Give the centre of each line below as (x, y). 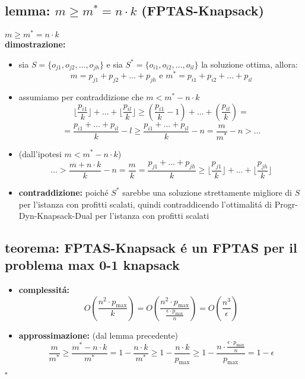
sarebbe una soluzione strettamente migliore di (207, 192)
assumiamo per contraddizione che (81, 97)
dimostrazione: (35, 44)
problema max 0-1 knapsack (92, 265)
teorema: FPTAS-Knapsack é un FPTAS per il (151, 248)
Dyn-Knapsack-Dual (55, 216)
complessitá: (44, 290)
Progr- (286, 204)
